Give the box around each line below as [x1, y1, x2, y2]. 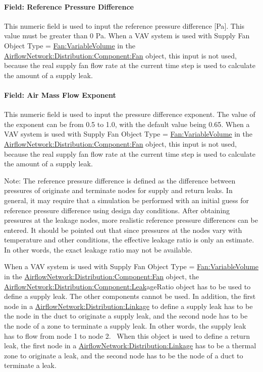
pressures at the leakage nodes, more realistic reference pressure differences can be [4, 215, 258, 225]
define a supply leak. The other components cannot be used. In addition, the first [4, 291, 256, 301]
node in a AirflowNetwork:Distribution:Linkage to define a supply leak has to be [4, 300, 253, 311]
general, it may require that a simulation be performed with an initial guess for [4, 195, 249, 205]
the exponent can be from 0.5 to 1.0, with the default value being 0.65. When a [4, 118, 250, 129]
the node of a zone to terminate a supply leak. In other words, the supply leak [4, 321, 246, 331]
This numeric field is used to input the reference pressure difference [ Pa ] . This [4, 20, 245, 31]
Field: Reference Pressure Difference [4, 1, 134, 12]
